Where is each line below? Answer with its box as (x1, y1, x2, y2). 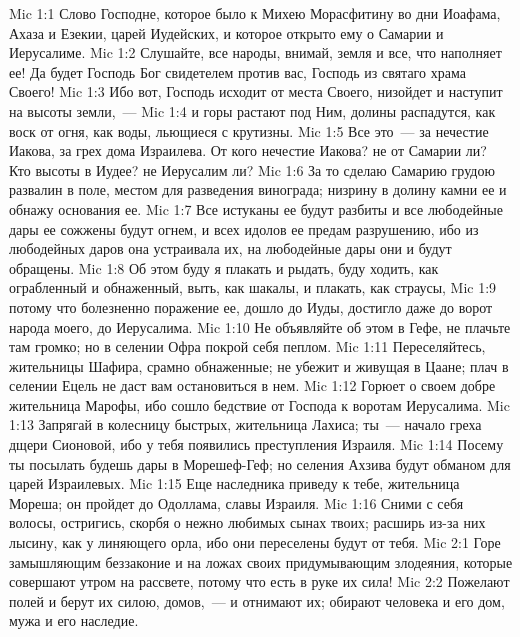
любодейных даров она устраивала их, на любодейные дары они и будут (9, 238, 452, 259)
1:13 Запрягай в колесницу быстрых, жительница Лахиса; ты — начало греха (9, 414, 482, 435)
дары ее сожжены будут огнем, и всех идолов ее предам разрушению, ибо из (9, 218, 479, 239)
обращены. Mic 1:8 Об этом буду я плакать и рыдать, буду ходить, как (9, 257, 439, 278)
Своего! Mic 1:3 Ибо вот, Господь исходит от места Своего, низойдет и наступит (9, 81, 503, 102)
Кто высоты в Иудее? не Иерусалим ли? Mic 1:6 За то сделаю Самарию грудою (9, 159, 495, 180)
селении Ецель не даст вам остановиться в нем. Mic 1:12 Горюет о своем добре (9, 375, 496, 396)
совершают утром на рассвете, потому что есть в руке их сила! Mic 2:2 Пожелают (9, 571, 510, 592)
